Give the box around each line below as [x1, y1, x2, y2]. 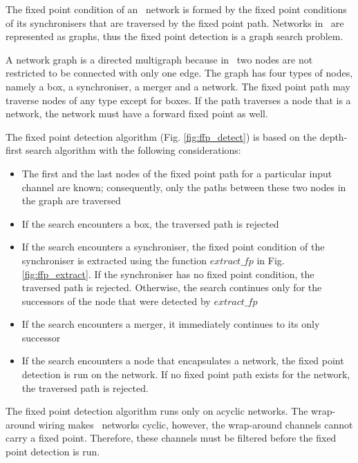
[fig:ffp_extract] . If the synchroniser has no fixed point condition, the [21, 266, 314, 281]
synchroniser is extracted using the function [21, 253, 207, 267]
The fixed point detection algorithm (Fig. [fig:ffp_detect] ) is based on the [6, 129, 317, 144]
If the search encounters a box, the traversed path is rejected [21, 216, 279, 230]
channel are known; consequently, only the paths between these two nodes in [21, 179, 346, 194]
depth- [319, 129, 348, 144]
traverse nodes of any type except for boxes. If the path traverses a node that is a [6, 92, 351, 107]
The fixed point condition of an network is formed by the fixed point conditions [6, 2, 347, 16]
